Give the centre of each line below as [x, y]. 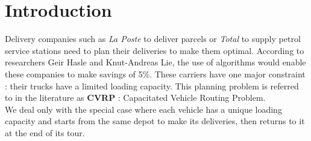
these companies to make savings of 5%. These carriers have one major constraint [155, 73]
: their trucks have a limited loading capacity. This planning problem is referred [152, 85]
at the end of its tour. [45, 132]
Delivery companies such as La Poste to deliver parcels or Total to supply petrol [153, 39]
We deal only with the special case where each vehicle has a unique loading [143, 109]
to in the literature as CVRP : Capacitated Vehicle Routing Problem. [135, 97]
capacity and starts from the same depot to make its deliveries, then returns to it [155, 121]
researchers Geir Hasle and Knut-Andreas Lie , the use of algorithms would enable [155, 62]
